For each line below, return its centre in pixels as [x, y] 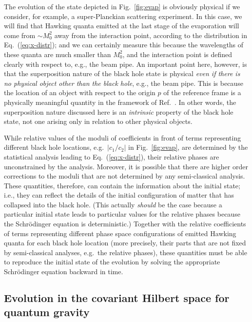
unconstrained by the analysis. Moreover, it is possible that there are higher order [126, 166]
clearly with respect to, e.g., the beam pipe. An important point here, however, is [126, 64]
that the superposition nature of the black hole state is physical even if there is [122, 73]
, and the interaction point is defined [177, 54]
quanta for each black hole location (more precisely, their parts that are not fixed [125, 243]
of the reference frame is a [202, 92]
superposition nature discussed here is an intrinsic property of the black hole [119, 111]
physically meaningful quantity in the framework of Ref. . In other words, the [120, 102]
